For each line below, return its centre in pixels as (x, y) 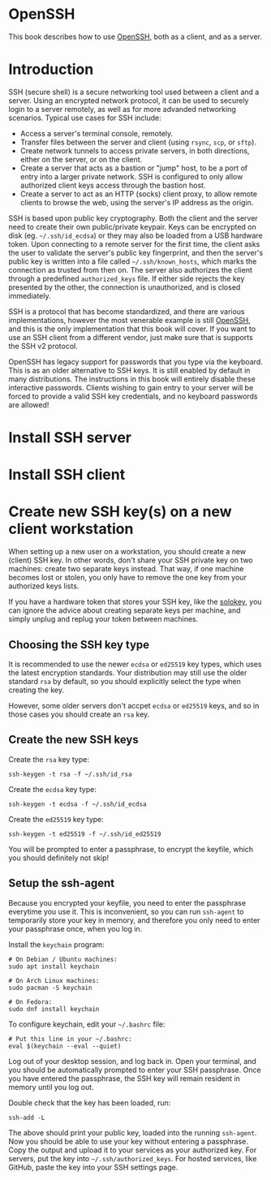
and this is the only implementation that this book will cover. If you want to (132, 329)
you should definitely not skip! (59, 858)
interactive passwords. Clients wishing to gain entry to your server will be (131, 387)
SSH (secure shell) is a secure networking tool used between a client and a (134, 92)
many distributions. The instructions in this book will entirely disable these (132, 379)
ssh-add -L (27, 1118)
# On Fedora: (30, 1002)
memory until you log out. (52, 1087)
